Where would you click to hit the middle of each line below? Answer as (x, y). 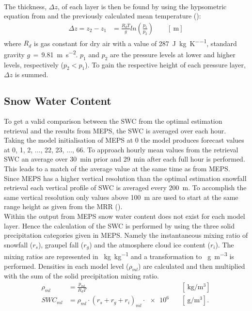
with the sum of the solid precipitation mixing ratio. (81, 276)
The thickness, (25, 6)
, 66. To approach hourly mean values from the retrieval (155, 149)
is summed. (31, 74)
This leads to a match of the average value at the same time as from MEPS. (117, 169)
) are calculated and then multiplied (192, 266)
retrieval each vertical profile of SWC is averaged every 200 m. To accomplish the (125, 188)
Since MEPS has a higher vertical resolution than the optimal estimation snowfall (125, 178)
